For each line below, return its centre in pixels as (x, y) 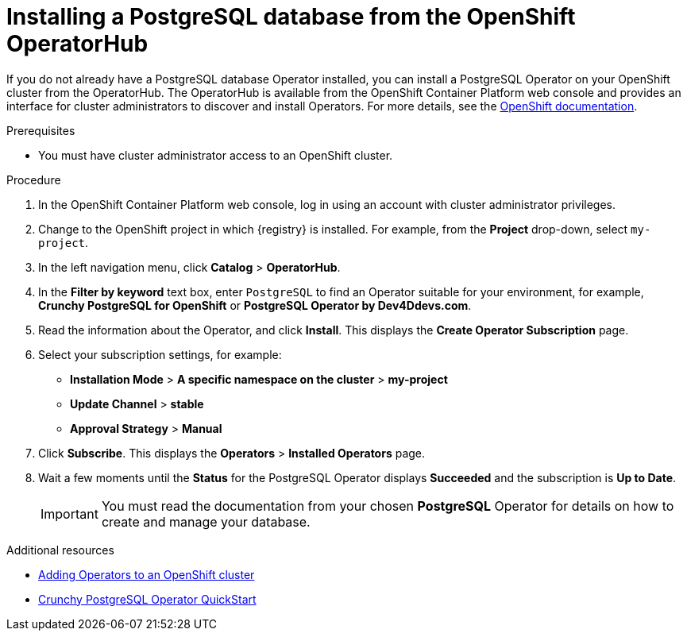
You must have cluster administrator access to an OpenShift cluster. (216, 155)
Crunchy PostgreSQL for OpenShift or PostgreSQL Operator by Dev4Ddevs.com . (255, 305)
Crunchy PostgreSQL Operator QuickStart (147, 599)
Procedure (34, 180)
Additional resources (60, 550)
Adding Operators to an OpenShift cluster (147, 574)
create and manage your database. (206, 521)
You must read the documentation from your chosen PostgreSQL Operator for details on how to (388, 506)
